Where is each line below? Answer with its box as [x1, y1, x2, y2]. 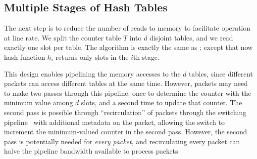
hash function [4, 51, 45, 62]
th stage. [133, 51, 159, 62]
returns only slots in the [55, 51, 129, 62]
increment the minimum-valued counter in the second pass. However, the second [4, 126, 247, 137]
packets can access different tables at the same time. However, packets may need [4, 78, 248, 88]
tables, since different [189, 68, 253, 79]
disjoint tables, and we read [150, 32, 233, 42]
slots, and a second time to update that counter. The [81, 97, 242, 108]
